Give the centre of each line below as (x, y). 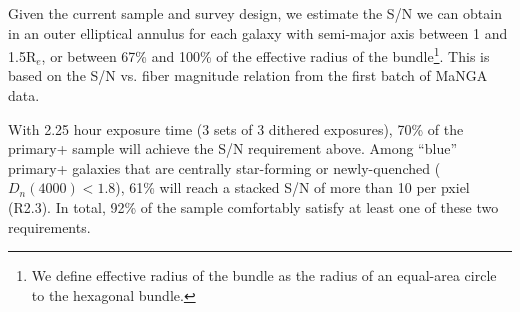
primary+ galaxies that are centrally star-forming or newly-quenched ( (224, 167)
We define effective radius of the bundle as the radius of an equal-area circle (264, 275)
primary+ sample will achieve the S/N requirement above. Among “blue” (232, 148)
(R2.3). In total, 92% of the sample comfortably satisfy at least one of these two (253, 207)
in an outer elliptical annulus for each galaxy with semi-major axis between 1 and (258, 32)
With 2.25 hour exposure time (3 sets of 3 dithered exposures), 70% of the (236, 128)
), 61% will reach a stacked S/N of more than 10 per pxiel (292, 187)
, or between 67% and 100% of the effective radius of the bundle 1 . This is (265, 54)
